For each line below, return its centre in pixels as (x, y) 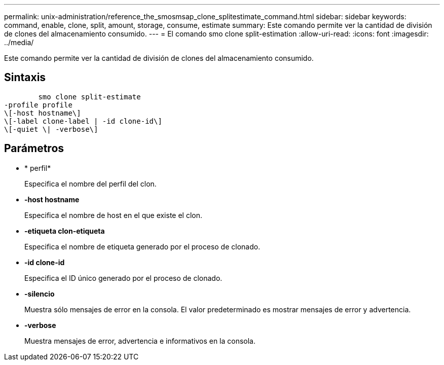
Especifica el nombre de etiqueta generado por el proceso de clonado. (142, 246)
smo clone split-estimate (89, 97)
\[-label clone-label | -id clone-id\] (83, 121)
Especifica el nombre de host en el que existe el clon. (114, 215)
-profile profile (38, 105)
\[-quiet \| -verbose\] (51, 129)
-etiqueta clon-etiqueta (65, 231)
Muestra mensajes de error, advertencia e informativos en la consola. (140, 341)
